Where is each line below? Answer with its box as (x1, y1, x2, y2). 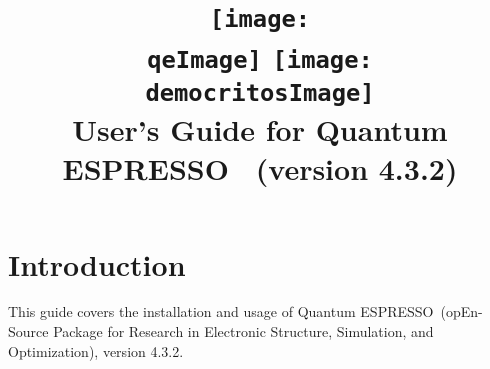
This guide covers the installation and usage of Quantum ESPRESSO (8, 301, 434, 322)
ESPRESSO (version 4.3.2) (62, 148, 458, 189)
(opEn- (440, 301, 483, 322)
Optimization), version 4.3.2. (8, 340, 184, 361)
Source (8, 321, 49, 342)
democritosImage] (145, 78, 375, 107)
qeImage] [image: (147, 45, 373, 74)
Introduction (8, 243, 186, 284)
